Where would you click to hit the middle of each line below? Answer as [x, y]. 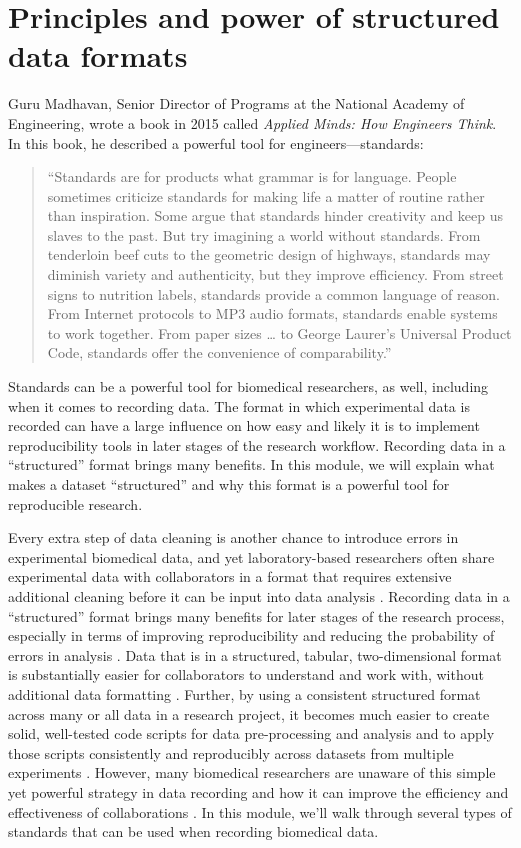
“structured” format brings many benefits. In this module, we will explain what [251, 464]
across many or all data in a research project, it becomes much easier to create [249, 713]
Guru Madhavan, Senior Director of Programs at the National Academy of [236, 103]
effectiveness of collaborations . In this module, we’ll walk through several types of [260, 811]
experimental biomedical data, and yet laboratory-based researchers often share [251, 556]
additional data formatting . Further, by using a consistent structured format [244, 693]
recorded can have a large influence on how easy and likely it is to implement [244, 425]
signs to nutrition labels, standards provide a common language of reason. [273, 293]
